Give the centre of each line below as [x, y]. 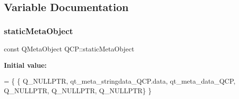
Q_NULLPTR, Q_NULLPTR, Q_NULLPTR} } [78, 90]
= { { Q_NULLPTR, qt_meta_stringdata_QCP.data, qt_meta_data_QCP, [120, 81]
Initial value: [25, 65]
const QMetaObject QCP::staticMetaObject [69, 49]
